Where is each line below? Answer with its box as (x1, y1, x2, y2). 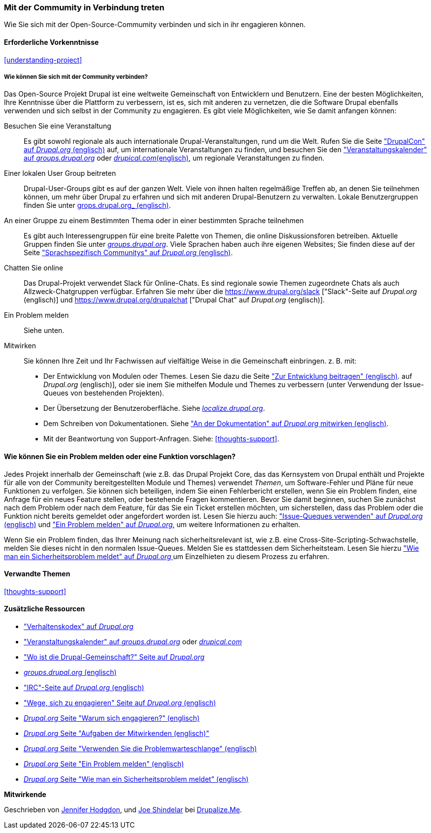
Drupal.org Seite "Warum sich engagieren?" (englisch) (24, 714, 200, 723)
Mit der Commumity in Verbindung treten (4, 2, 165, 12)
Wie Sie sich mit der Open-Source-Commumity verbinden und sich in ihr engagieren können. (4, 20, 306, 29)
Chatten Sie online (4, 264, 64, 272)
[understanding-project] (4, 55, 82, 64)
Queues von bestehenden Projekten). (43, 389, 165, 398)
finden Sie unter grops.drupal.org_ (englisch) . (24, 201, 171, 210)
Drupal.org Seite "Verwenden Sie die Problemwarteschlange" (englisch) (24, 744, 257, 753)
